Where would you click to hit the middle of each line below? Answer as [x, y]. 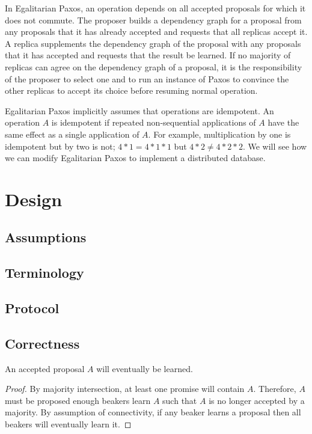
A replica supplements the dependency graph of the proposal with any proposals [153, 43]
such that [180, 400]
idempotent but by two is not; [60, 146]
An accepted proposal [45, 368]
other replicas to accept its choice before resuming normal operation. [131, 90]
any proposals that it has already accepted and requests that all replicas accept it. [156, 32]
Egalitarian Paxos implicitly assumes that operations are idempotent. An [139, 110]
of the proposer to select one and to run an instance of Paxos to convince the [147, 78]
